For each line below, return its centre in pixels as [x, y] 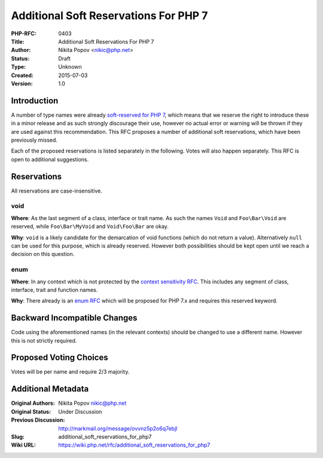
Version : [22, 83]
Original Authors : [33, 403]
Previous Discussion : [38, 420]
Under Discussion [80, 411]
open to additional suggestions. [50, 159]
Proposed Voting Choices [60, 358]
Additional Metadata [50, 389]
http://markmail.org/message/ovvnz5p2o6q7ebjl [118, 428]
